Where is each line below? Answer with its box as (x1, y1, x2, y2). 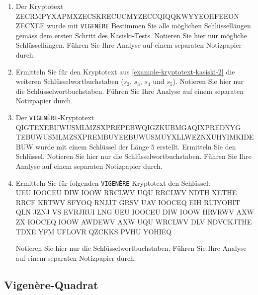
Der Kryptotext (15, 1, 64, 11)
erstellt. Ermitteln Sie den (157, 141, 236, 151)
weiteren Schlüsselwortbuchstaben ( (15, 76, 124, 86)
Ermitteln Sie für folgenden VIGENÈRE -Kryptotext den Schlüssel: (15, 177, 210, 188)
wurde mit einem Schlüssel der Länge (35, 141, 149, 151)
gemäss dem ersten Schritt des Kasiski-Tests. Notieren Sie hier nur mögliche (15, 30, 247, 40)
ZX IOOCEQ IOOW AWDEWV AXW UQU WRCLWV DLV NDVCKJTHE (15, 217, 252, 227)
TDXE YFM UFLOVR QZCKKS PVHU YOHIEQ (15, 226, 172, 236)
